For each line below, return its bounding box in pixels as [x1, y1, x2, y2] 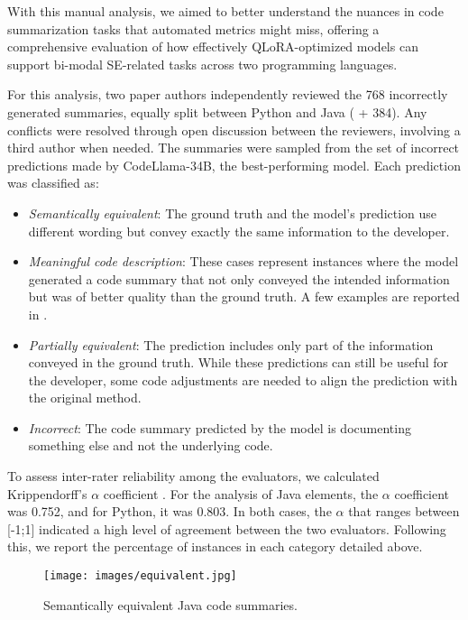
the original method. [28, 388, 142, 407]
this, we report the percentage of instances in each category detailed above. [7, 537, 423, 556]
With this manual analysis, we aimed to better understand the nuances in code [7, 2, 444, 20]
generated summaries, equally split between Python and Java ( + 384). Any [7, 102, 427, 121]
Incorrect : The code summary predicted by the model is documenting [28, 418, 411, 437]
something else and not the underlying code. [28, 436, 273, 455]
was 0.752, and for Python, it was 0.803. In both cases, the [7, 502, 332, 521]
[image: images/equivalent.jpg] [43, 569, 237, 583]
